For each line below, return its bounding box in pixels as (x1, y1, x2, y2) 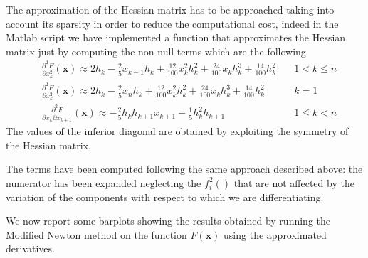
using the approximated (224, 227, 327, 242)
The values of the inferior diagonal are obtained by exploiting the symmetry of (6, 124, 349, 139)
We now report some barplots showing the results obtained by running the (6, 213, 330, 228)
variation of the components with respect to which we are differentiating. (6, 189, 324, 204)
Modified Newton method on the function (6, 227, 187, 242)
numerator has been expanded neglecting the (6, 175, 201, 190)
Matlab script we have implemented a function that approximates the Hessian (6, 30, 346, 45)
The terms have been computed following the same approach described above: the (6, 161, 363, 176)
